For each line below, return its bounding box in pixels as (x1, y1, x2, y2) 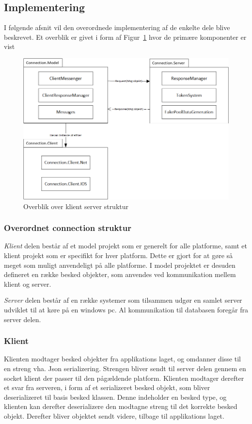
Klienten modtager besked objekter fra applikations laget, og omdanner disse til (4, 354, 241, 364)
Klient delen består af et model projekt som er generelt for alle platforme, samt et (4, 241, 247, 251)
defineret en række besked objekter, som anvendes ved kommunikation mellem (4, 269, 236, 279)
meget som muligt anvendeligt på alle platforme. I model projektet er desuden (4, 260, 236, 270)
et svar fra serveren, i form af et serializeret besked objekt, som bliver (4, 382, 210, 392)
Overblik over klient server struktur (23, 201, 129, 211)
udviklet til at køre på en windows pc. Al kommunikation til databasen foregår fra (4, 304, 248, 314)
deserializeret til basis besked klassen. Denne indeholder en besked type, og (4, 391, 227, 402)
